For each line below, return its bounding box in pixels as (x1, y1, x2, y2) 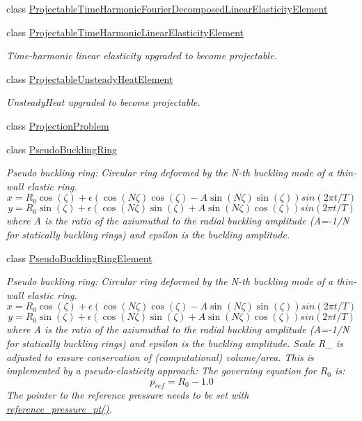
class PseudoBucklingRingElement (6, 250, 152, 265)
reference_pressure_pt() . (6, 401, 112, 416)
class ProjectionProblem (6, 118, 109, 132)
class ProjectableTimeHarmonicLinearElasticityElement (6, 24, 244, 39)
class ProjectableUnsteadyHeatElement (6, 71, 173, 86)
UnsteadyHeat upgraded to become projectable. (6, 95, 200, 109)
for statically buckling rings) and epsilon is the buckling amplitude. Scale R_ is (6, 335, 343, 350)
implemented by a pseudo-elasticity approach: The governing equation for (6, 363, 317, 378)
